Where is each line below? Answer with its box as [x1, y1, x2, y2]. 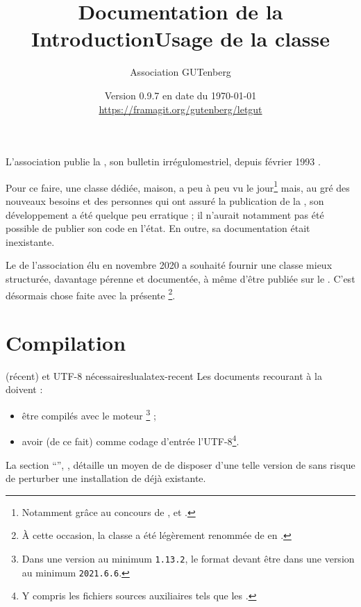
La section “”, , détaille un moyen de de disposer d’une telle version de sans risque [6, 457, 355, 472]
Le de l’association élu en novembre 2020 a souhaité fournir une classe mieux [6, 258, 333, 272]
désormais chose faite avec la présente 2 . [6, 285, 176, 302]
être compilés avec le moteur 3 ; [22, 406, 156, 422]
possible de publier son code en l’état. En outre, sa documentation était [6, 221, 310, 235]
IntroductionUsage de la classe [31, 24, 330, 53]
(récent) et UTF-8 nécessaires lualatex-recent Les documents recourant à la [6, 368, 322, 383]
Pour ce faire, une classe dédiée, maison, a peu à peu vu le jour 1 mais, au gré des [6, 178, 350, 194]
